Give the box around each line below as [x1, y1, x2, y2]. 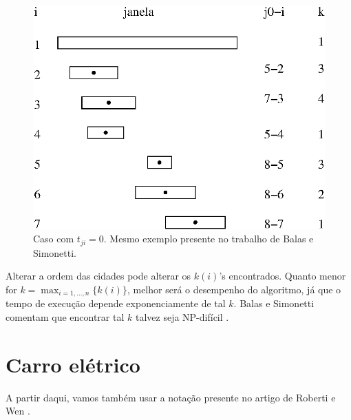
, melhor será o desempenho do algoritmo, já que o [127, 282, 341, 296]
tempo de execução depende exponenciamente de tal [6, 296, 226, 311]
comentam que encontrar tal [6, 310, 125, 324]
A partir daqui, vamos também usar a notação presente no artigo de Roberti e [6, 390, 336, 404]
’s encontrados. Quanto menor [219, 269, 346, 283]
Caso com [33, 231, 74, 246]
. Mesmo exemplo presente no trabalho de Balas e [103, 231, 314, 246]
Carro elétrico [6, 350, 140, 378]
